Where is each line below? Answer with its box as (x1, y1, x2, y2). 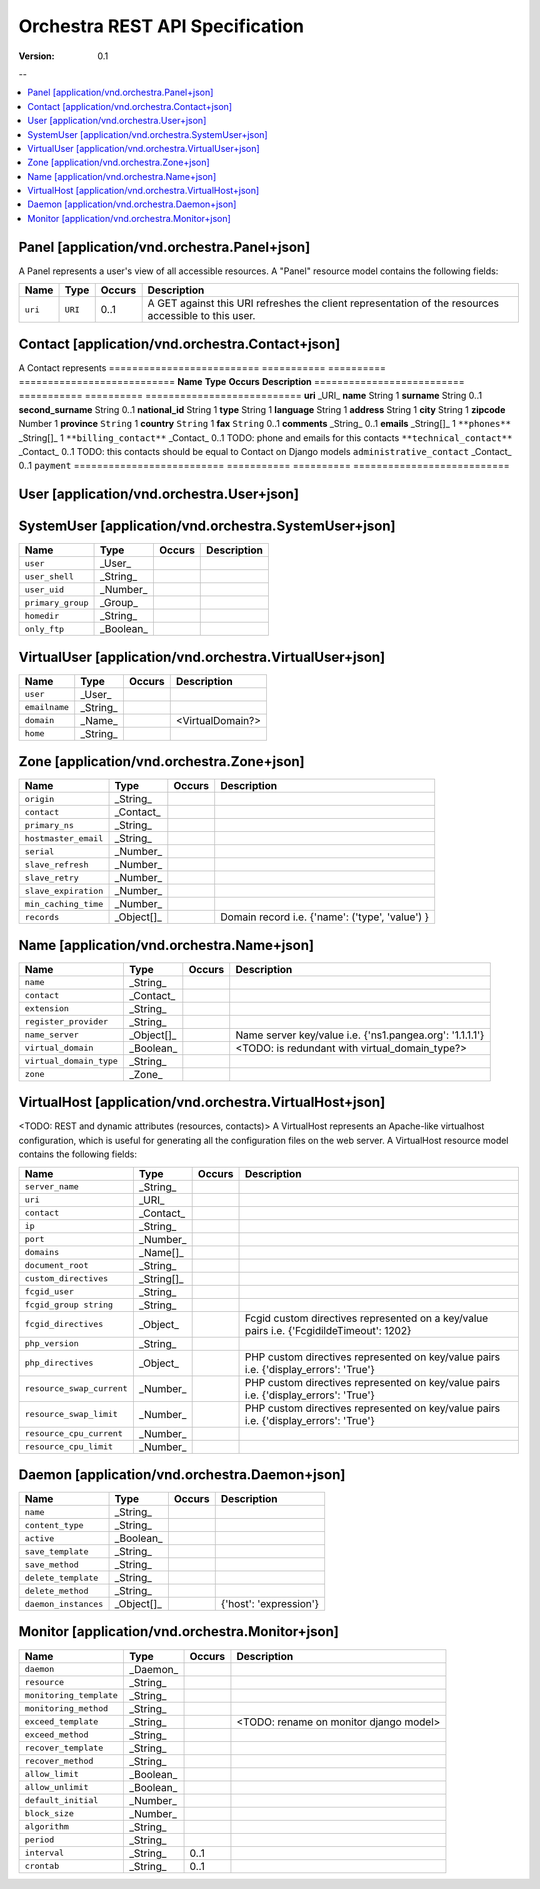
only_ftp (24, 623, 65, 634)
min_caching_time (24, 898, 104, 909)
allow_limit (24, 1769, 79, 1780)
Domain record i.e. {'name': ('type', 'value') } (220, 910, 430, 924)
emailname (24, 702, 70, 713)
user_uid (24, 584, 65, 595)
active (24, 1533, 55, 1544)
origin (24, 793, 55, 804)
